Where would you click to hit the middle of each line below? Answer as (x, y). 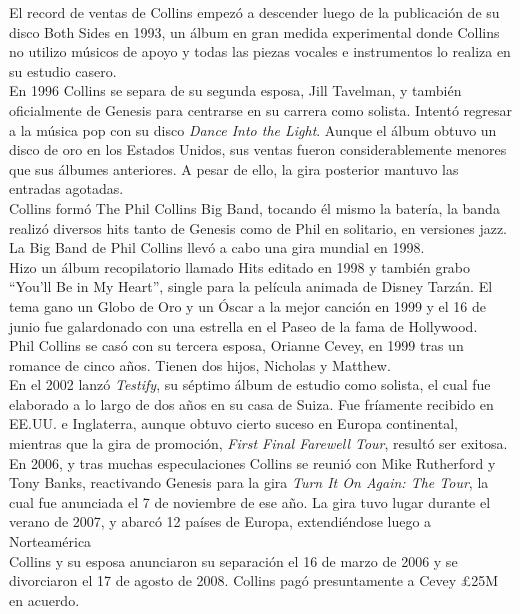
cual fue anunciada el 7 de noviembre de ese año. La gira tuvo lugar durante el (250, 501)
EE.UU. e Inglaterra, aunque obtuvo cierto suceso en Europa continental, (233, 423)
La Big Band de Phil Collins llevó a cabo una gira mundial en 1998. (217, 247)
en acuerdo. (44, 599)
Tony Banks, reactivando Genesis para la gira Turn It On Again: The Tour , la (249, 482)
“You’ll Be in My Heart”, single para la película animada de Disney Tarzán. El (251, 286)
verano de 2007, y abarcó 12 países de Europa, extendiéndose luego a (220, 521)
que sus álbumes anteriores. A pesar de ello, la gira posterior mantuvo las (234, 168)
